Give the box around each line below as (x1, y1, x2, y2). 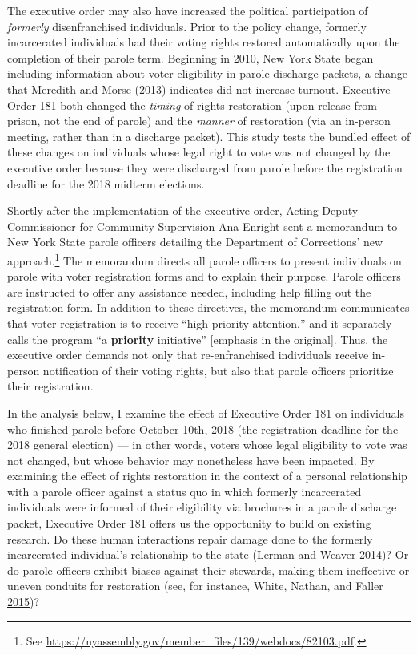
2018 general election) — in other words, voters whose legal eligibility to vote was (7, 436, 407, 453)
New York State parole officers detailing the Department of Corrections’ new (7, 233, 383, 250)
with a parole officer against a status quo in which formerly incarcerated (7, 483, 362, 499)
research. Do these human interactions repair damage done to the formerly (7, 530, 373, 547)
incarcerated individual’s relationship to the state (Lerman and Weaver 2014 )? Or (7, 546, 409, 563)
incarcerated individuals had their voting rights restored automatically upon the (7, 34, 400, 51)
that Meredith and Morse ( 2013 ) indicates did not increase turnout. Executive (7, 80, 391, 97)
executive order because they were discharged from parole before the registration (7, 159, 403, 176)
